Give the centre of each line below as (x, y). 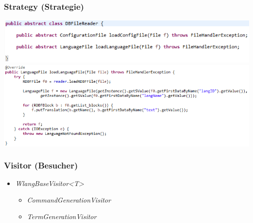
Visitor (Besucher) (41, 165)
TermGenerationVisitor (62, 216)
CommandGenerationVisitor (69, 199)
